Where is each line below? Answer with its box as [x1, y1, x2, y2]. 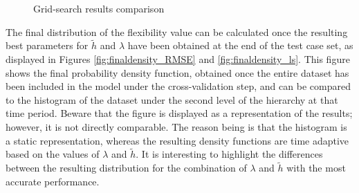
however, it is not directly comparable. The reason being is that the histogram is [6, 119, 347, 134]
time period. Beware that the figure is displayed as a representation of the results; [6, 106, 353, 120]
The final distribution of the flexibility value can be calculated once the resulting [6, 24, 348, 39]
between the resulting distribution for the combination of [6, 160, 247, 175]
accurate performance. [6, 174, 100, 188]
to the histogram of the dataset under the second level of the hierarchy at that [6, 92, 338, 107]
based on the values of [6, 147, 100, 161]
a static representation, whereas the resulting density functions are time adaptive [6, 133, 349, 147]
